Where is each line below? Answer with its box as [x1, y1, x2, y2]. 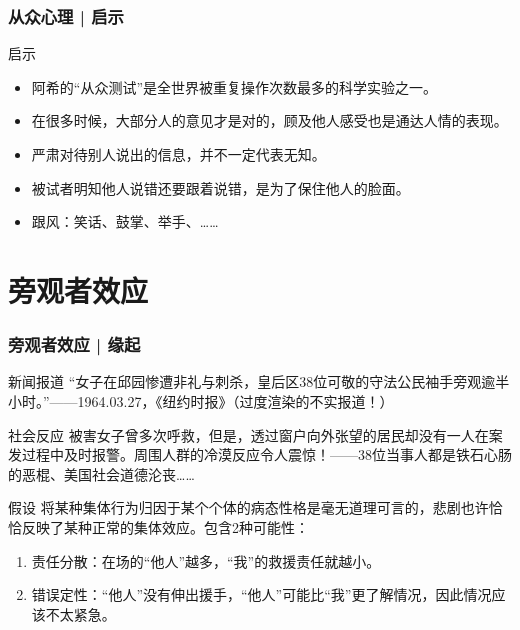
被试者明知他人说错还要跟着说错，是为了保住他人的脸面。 [31, 177, 410, 198]
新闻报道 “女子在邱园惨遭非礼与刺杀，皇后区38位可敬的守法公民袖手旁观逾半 [8, 371, 510, 392]
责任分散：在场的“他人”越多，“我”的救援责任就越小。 [31, 550, 381, 571]
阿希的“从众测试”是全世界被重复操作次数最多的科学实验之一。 [31, 76, 438, 97]
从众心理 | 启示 [8, 3, 124, 28]
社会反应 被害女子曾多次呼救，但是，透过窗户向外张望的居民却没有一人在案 [8, 424, 503, 445]
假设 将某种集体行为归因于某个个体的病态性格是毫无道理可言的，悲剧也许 [8, 497, 489, 518]
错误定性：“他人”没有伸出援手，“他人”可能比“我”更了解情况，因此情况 [31, 584, 492, 605]
